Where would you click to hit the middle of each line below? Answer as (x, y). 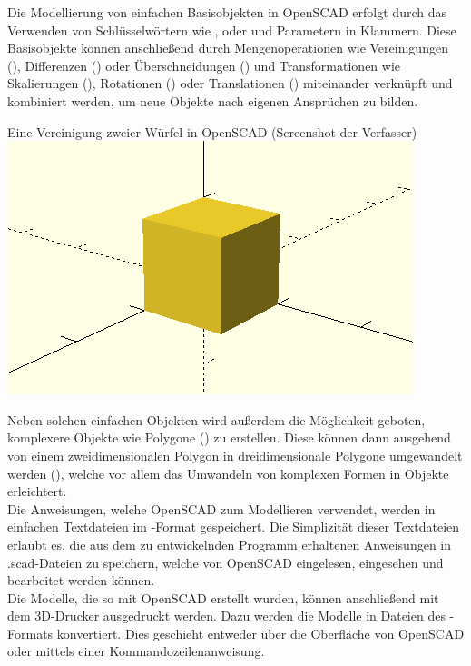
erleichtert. (37, 491)
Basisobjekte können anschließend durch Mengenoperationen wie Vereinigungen (228, 48)
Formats (30, 633)
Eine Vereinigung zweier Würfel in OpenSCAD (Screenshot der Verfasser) (212, 131)
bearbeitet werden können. (81, 580)
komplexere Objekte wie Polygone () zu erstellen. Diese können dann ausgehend (229, 437)
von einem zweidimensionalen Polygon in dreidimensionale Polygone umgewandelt (235, 455)
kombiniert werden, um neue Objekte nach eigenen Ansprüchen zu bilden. (213, 100)
